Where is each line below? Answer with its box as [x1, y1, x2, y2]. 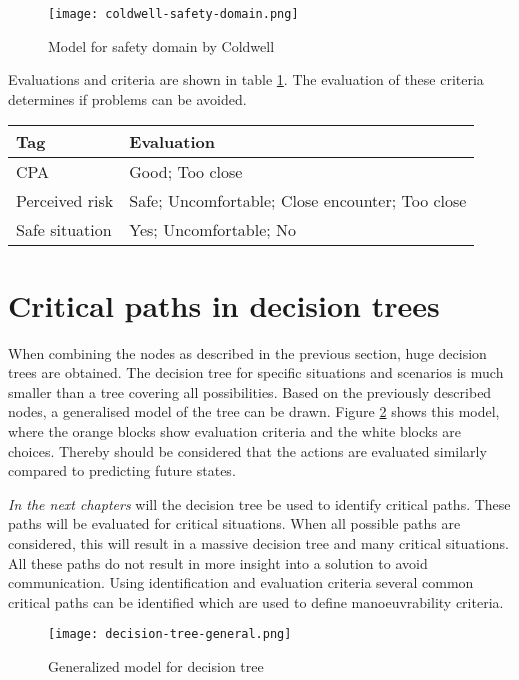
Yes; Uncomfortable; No [129, 218, 297, 242]
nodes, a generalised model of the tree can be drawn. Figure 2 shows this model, [8, 401, 500, 422]
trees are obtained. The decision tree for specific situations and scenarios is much [8, 362, 504, 383]
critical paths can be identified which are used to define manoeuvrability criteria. [8, 591, 504, 612]
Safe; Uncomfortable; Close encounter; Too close [129, 189, 467, 213]
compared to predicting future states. [8, 460, 236, 481]
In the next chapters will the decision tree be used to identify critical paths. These [8, 493, 511, 514]
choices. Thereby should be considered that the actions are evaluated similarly [8, 440, 487, 461]
